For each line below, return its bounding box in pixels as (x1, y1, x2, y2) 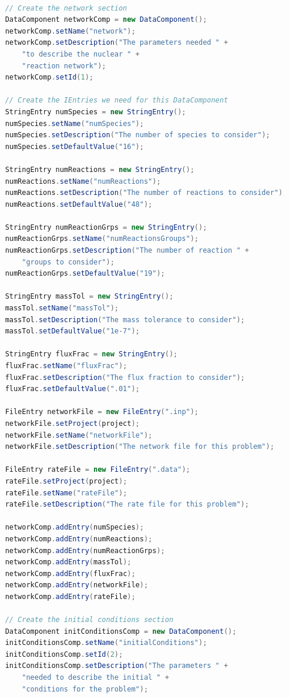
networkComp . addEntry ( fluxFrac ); (5, 569, 136, 578)
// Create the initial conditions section (5, 616, 173, 624)
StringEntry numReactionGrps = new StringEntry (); (5, 223, 207, 231)
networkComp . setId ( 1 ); (5, 73, 94, 82)
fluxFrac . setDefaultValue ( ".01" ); (5, 385, 140, 393)
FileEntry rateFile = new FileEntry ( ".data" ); (5, 465, 190, 474)
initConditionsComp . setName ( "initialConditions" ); (5, 639, 207, 647)
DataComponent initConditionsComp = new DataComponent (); (5, 627, 237, 636)
